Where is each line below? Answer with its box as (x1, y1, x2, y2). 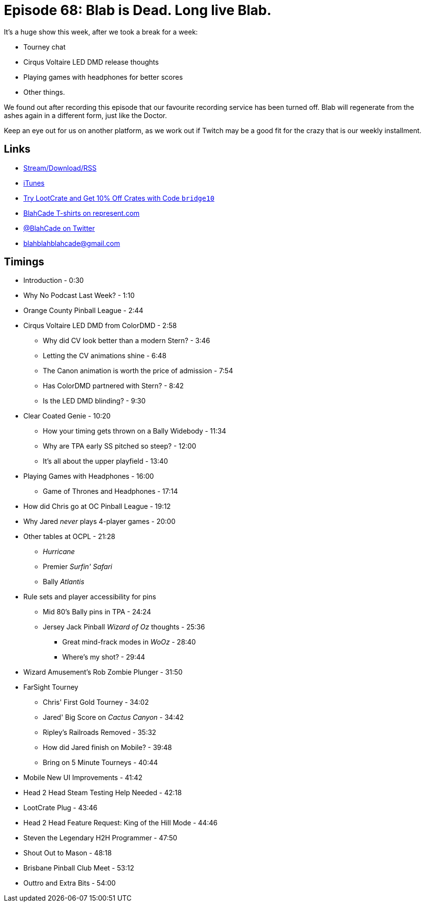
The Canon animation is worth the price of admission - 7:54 (43, 366, 233, 375)
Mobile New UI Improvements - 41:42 (23, 773, 142, 782)
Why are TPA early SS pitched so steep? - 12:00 (43, 442, 196, 451)
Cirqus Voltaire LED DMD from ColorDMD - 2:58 (23, 321, 177, 330)
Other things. (23, 87, 65, 96)
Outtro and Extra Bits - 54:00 (23, 879, 116, 888)
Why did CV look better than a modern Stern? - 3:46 (43, 336, 210, 345)
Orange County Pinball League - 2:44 (23, 306, 143, 315)
